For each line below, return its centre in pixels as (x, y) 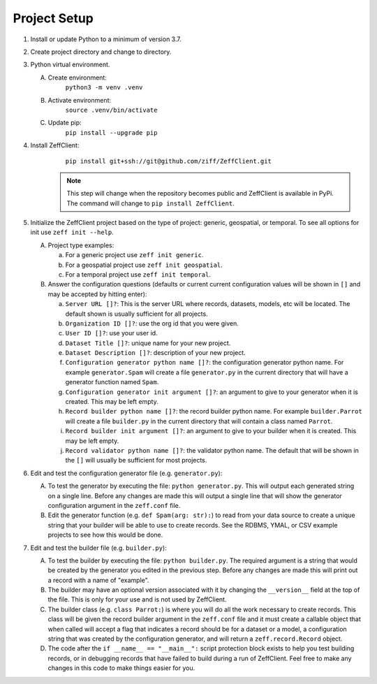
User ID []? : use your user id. (111, 333)
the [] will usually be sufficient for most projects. (136, 460)
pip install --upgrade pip (111, 132)
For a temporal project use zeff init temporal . (138, 274)
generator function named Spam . (112, 382)
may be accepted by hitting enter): (97, 294)
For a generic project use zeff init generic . (134, 255)
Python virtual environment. (70, 65)
